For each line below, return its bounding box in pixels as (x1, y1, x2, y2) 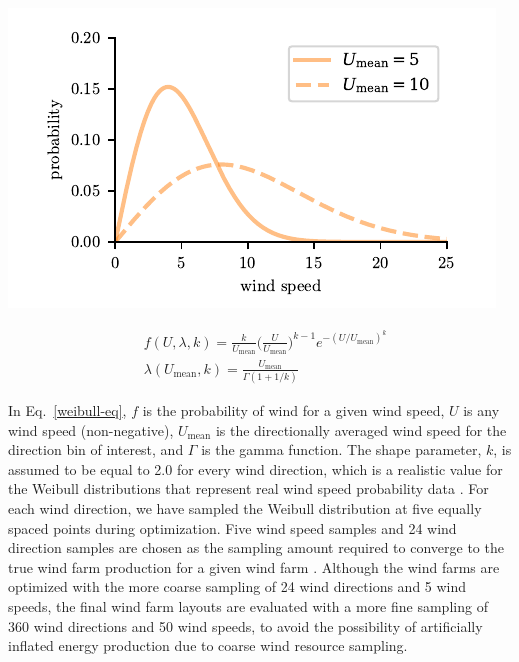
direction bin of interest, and (8, 439, 184, 460)
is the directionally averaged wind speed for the (215, 419, 507, 440)
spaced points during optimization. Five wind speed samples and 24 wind (8, 517, 457, 538)
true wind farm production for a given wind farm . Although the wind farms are (8, 556, 500, 577)
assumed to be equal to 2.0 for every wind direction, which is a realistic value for (8, 458, 503, 479)
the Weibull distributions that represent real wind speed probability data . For (8, 478, 489, 499)
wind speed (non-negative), (8, 419, 174, 440)
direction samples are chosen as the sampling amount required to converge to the (8, 537, 504, 558)
